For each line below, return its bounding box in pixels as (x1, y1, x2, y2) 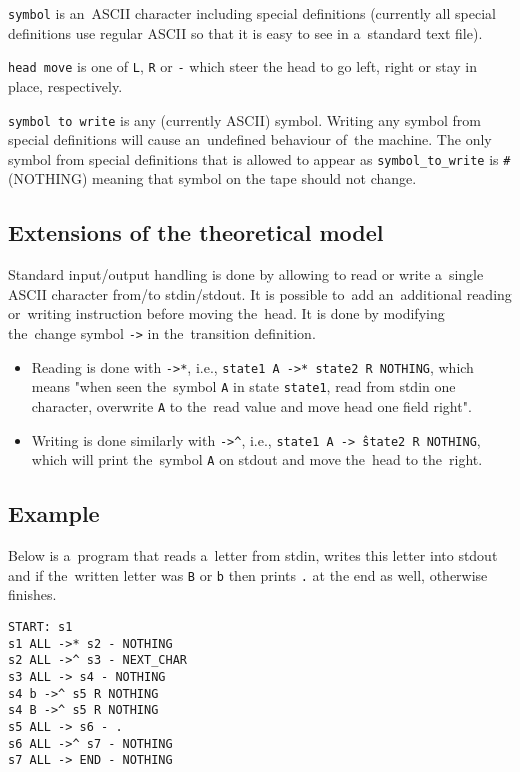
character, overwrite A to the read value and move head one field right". (31, 395, 472, 416)
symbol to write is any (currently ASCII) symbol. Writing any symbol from (8, 109, 481, 130)
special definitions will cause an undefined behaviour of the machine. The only (8, 129, 492, 150)
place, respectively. (8, 75, 123, 96)
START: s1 (8, 619, 73, 634)
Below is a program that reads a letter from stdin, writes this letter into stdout (8, 545, 498, 566)
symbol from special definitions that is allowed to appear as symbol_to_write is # (8, 148, 511, 169)
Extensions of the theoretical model (8, 217, 384, 248)
